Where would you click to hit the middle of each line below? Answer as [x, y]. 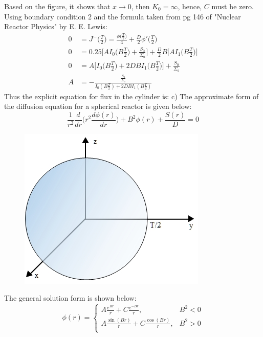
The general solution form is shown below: [70, 298]
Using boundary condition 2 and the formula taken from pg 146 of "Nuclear [123, 16]
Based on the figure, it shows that [57, 6]
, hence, [190, 6]
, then [140, 6]
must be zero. [233, 6]
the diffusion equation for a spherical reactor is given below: [98, 106]
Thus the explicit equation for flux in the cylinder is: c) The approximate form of [131, 96]
